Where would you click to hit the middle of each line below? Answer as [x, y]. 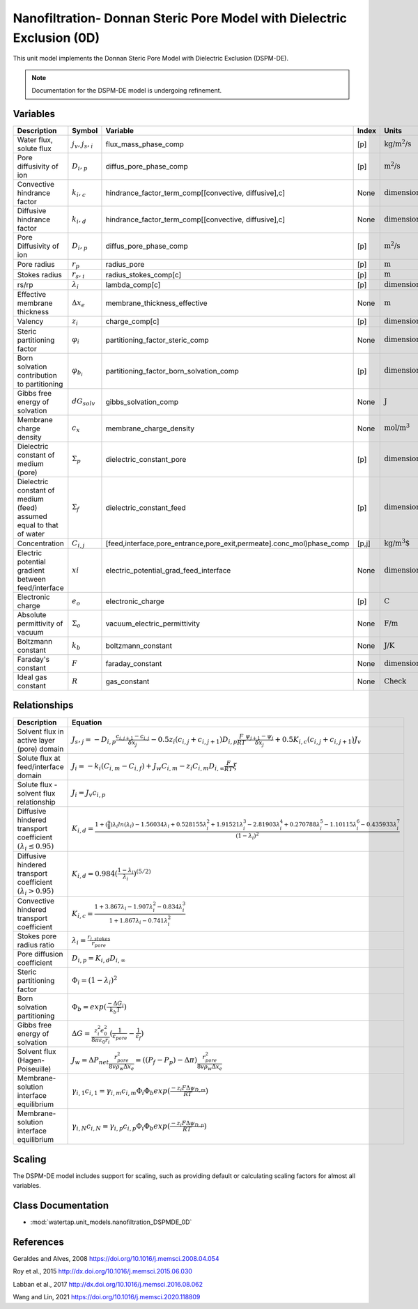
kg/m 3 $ [397, 542]
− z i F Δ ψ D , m [188, 1089]
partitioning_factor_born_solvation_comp [172, 371]
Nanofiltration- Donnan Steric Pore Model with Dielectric [180, 18]
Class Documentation [61, 1206]
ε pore [120, 1037]
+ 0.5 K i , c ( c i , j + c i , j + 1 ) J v [318, 740]
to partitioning [40, 384]
